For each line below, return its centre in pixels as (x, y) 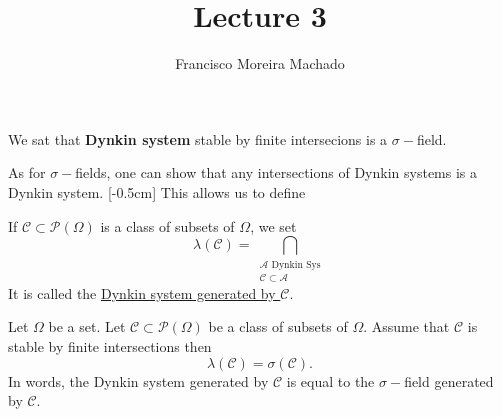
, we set (273, 225)
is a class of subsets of (167, 225)
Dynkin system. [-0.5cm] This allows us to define (157, 191)
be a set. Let (87, 326)
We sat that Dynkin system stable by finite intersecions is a (198, 138)
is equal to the (330, 380)
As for (27, 172)
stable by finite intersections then (110, 346)
